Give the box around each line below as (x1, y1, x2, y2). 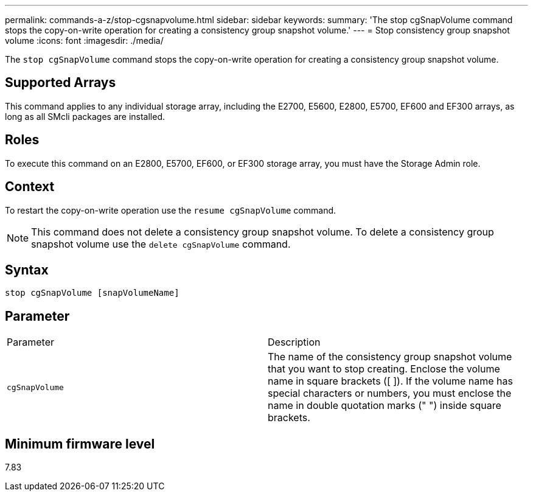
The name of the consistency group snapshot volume (268, 351, 512, 363)
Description (268, 336, 321, 349)
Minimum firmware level (5, 436, 155, 452)
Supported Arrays (5, 75, 116, 91)
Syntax (5, 262, 49, 278)
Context (5, 179, 55, 195)
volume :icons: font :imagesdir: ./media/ (5, 35, 164, 46)
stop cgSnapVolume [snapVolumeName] (5, 288, 179, 298)
